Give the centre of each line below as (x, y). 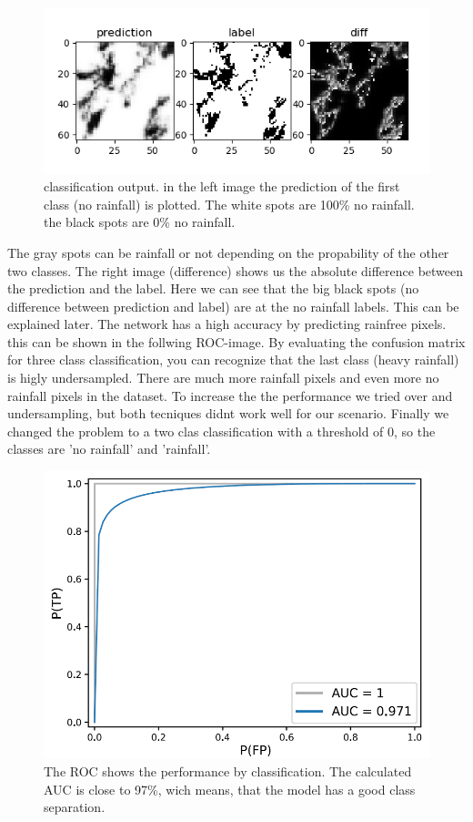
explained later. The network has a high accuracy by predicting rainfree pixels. (227, 324)
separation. (75, 807)
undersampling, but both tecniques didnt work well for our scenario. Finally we (228, 413)
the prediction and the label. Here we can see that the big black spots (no (213, 288)
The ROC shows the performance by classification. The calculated (228, 771)
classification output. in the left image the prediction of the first (222, 186)
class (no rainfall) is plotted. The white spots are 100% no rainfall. (229, 204)
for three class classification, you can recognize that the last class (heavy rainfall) (233, 360)
